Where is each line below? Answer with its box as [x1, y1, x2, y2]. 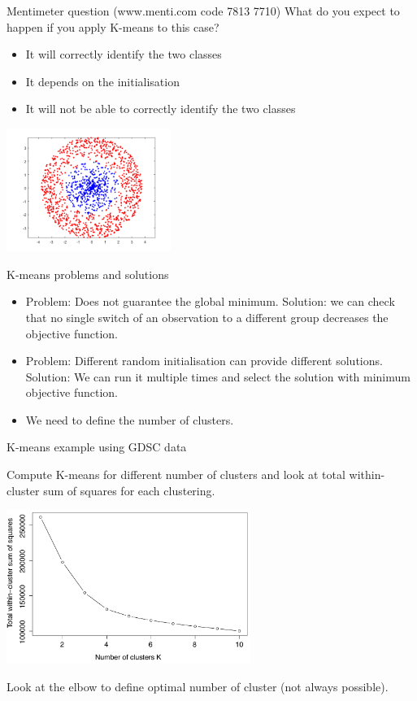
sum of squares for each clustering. [43, 481, 215, 499]
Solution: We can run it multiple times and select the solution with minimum [25, 368, 410, 385]
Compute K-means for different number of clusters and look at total [7, 466, 345, 483]
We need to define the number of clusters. [25, 411, 234, 428]
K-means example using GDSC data [7, 438, 187, 455]
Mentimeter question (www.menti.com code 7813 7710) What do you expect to [7, 2, 400, 19]
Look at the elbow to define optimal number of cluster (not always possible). [7, 677, 389, 694]
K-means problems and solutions [7, 265, 169, 282]
